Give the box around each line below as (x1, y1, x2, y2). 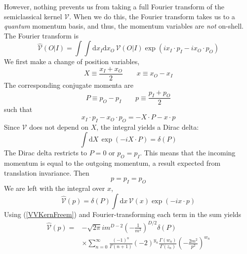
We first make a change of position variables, (4, 56, 140, 67)
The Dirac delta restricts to (4, 147, 87, 158)
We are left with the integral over (4, 183, 105, 193)
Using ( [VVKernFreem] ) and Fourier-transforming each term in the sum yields (4, 209, 242, 219)
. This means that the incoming (140, 147, 236, 158)
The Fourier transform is (4, 30, 79, 40)
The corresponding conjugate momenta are (4, 80, 133, 90)
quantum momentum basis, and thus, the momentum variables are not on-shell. (4, 21, 244, 31)
